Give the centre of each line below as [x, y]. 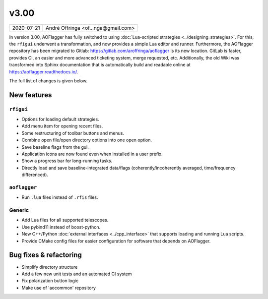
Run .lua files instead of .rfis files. [60, 197]
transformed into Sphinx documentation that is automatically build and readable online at [100, 65]
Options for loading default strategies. [60, 120]
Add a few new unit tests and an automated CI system [77, 274]
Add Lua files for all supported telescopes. [65, 220]
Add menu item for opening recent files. [62, 126]
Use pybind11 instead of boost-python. [61, 227]
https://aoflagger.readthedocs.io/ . [44, 71]
